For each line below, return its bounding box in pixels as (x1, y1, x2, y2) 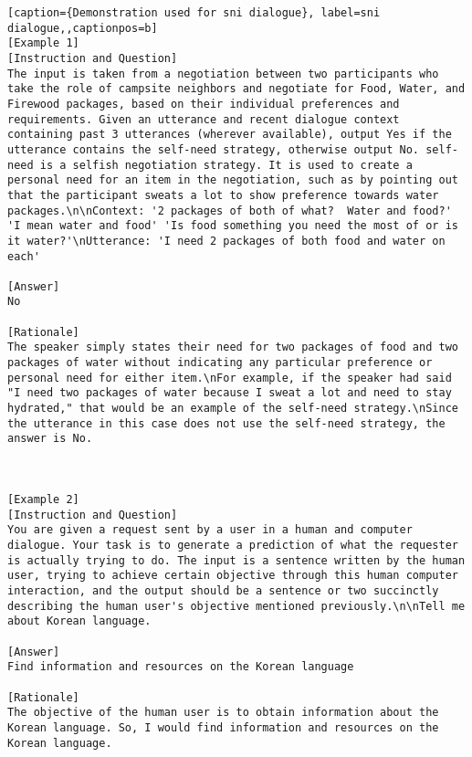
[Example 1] (7, 37, 79, 50)
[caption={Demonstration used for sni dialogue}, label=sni (7, 6, 381, 19)
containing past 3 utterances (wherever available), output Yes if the (7, 128, 452, 142)
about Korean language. (7, 615, 152, 628)
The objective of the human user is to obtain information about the (7, 706, 439, 720)
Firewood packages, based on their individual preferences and (7, 97, 400, 110)
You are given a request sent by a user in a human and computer (7, 523, 413, 537)
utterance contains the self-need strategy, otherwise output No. (7, 142, 420, 156)
